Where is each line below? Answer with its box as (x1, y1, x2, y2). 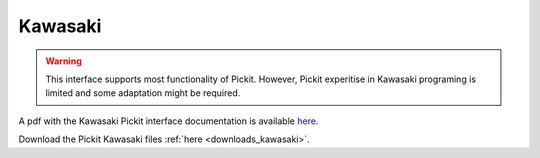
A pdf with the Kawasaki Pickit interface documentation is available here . (18, 115, 319, 127)
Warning (45, 55, 82, 67)
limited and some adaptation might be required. (45, 87, 241, 99)
